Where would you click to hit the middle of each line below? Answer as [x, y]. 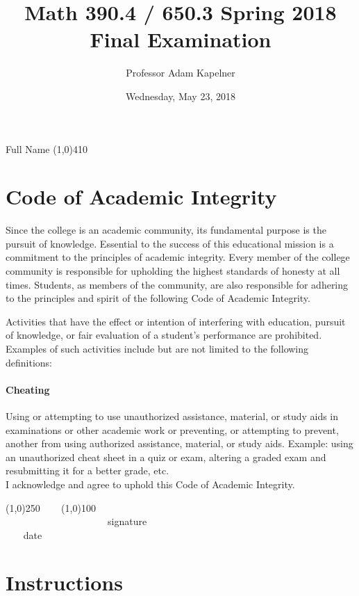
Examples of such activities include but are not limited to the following [157, 348]
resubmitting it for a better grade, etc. [87, 470]
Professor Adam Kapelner [181, 73]
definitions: [29, 362]
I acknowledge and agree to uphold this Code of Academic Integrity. [150, 484]
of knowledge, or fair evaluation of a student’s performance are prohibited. [164, 335]
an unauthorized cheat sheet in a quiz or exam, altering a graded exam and [166, 457]
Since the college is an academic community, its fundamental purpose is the [166, 230]
